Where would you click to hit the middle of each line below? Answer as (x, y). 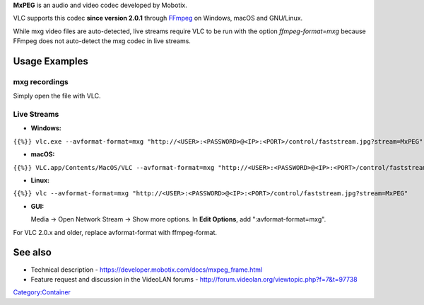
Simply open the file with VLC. (57, 96)
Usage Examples (51, 61)
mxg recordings (41, 81)
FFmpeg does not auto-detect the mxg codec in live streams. (102, 41)
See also (33, 252)
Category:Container (42, 292)
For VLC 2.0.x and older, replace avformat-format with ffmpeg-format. (115, 232)
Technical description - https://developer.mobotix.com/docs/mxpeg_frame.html (147, 270)
